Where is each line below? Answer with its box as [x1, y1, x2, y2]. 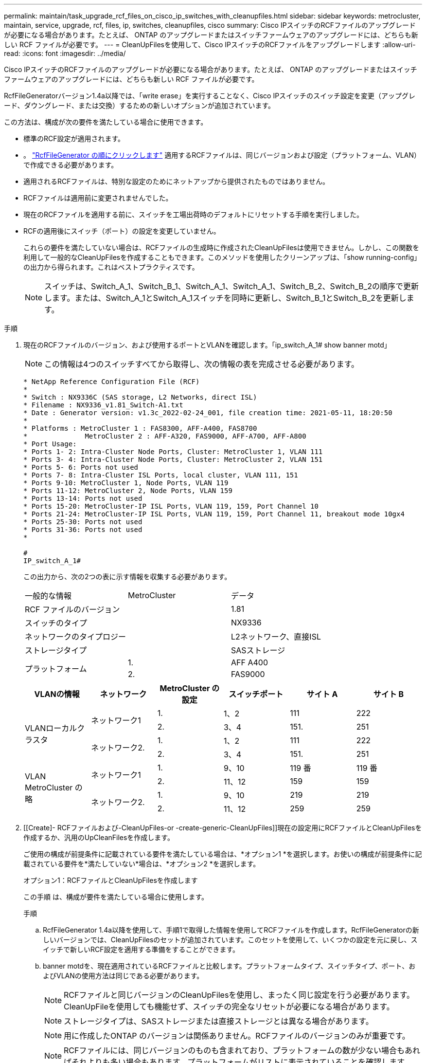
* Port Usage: [23, 440, 77, 448]
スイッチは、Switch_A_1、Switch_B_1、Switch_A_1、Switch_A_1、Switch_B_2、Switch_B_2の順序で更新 [44, 281, 419, 291]
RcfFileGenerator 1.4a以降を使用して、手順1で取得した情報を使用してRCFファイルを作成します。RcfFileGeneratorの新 [43, 926, 419, 934]
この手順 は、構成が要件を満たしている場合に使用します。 [23, 893, 209, 901]
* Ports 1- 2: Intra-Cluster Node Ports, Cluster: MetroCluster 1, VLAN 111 [23, 448, 323, 456]
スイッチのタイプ [25, 618, 88, 628]
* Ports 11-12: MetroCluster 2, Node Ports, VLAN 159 [23, 487, 232, 495]
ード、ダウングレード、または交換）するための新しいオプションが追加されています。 [4, 101, 275, 110]
